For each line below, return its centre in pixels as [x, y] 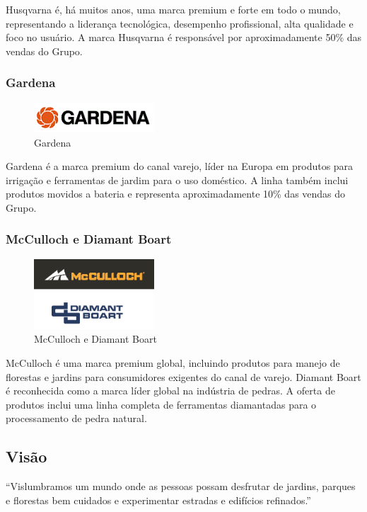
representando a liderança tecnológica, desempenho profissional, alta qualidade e [180, 23]
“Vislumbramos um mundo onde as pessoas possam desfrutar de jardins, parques [181, 486]
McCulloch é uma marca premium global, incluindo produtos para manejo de [173, 362]
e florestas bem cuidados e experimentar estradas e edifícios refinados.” [158, 500]
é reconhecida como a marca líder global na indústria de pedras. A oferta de [170, 391]
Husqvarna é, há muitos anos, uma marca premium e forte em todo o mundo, [173, 9]
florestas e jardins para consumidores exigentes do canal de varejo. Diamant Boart [183, 376]
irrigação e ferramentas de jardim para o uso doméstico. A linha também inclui [177, 180]
